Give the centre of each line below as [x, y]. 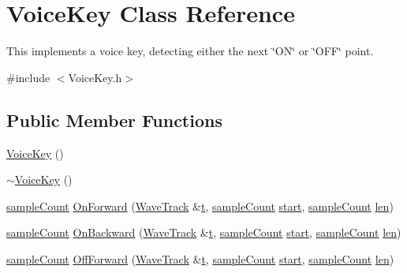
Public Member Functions [114, 120]
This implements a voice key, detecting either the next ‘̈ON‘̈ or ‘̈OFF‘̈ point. [190, 51]
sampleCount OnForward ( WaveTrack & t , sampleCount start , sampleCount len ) [200, 206]
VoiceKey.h [95, 77]
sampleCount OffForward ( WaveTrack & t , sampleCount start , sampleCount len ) [200, 258]
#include [28, 77]
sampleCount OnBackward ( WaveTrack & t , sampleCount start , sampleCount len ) [204, 232]
